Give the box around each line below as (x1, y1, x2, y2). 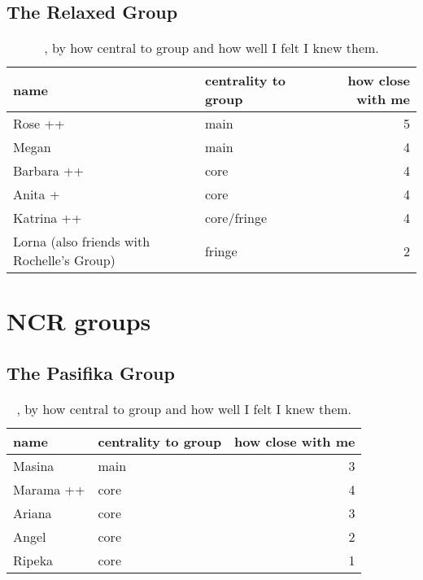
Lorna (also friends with (13, 232, 150, 251)
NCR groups (7, 304, 151, 338)
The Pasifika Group (7, 360, 175, 385)
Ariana (13, 503, 52, 522)
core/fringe (204, 208, 268, 228)
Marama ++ (13, 479, 85, 499)
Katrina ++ (13, 208, 82, 228)
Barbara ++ (13, 161, 84, 181)
